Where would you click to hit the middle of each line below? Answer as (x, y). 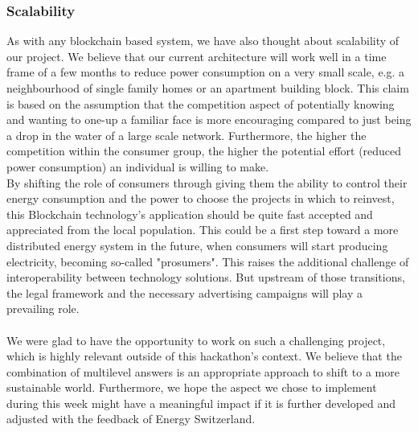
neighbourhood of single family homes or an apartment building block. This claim (208, 88)
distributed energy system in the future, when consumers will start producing (197, 245)
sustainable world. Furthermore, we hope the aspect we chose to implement (192, 387)
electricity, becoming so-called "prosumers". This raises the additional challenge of (208, 261)
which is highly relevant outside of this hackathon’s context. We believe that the (204, 356)
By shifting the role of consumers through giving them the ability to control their (207, 182)
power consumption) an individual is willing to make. (138, 166)
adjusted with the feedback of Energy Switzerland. (131, 419)
